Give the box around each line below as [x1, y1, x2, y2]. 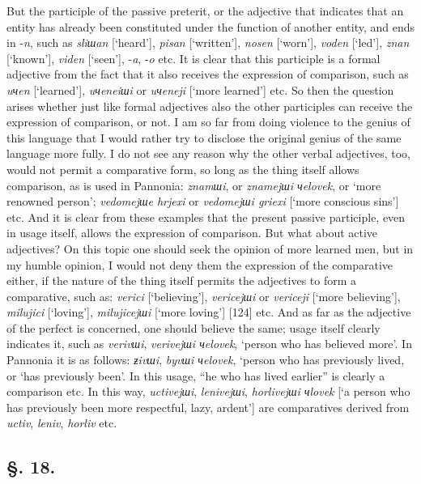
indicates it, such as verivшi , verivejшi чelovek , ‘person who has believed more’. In [6, 335, 412, 352]
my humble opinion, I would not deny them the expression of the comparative [6, 256, 393, 273]
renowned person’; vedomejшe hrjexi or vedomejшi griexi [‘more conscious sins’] [6, 193, 399, 210]
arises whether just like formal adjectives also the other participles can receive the [6, 97, 413, 114]
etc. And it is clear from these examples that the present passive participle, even [6, 208, 406, 225]
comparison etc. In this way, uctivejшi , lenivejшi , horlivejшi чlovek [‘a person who [6, 383, 410, 400]
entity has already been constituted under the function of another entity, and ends [6, 18, 415, 35]
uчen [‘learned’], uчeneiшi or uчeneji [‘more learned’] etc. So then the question [6, 81, 394, 98]
